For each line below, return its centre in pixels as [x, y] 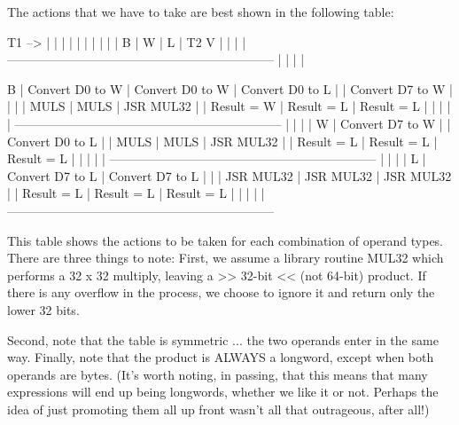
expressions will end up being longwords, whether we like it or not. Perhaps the [223, 392]
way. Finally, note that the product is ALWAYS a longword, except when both [221, 357]
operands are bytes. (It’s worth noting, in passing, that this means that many [218, 374]
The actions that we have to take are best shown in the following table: [201, 12]
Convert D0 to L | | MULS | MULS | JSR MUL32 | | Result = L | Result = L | [222, 141]
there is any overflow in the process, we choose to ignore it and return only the [221, 292]
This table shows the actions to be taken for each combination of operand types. [225, 240]
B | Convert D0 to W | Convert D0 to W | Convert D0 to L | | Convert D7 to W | [230, 88]
